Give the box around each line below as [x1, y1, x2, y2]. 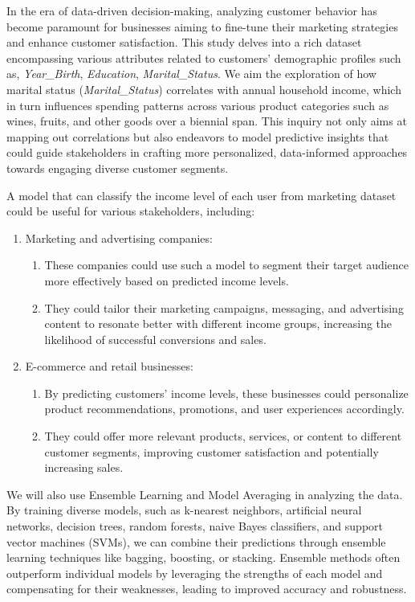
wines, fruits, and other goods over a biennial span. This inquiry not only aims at [6, 113, 407, 129]
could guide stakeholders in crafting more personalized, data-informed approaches [6, 144, 408, 161]
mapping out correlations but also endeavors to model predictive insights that [6, 128, 389, 145]
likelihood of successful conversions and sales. [44, 330, 266, 347]
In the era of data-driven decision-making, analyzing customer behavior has [6, 2, 378, 18]
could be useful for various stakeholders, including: [6, 203, 255, 219]
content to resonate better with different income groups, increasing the [44, 315, 393, 332]
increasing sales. [44, 459, 124, 476]
